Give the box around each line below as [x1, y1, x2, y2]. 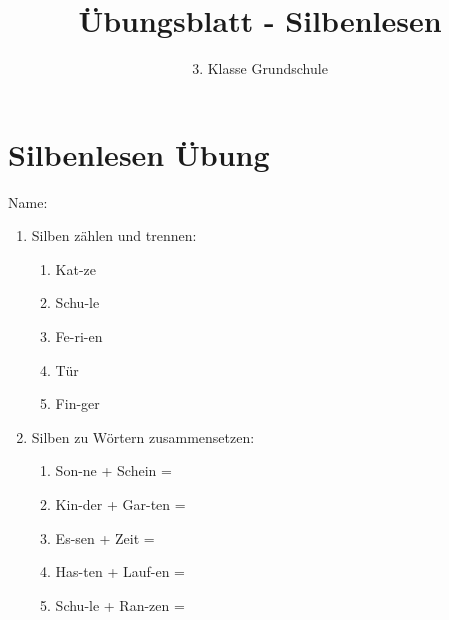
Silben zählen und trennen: [31, 225, 197, 246]
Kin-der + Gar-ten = [55, 494, 186, 514]
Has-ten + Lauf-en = [55, 561, 185, 582]
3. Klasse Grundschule [192, 58, 328, 79]
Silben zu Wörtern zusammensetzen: [31, 426, 255, 447]
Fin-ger [55, 393, 100, 414]
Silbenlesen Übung [8, 133, 270, 174]
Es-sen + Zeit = [55, 527, 155, 548]
